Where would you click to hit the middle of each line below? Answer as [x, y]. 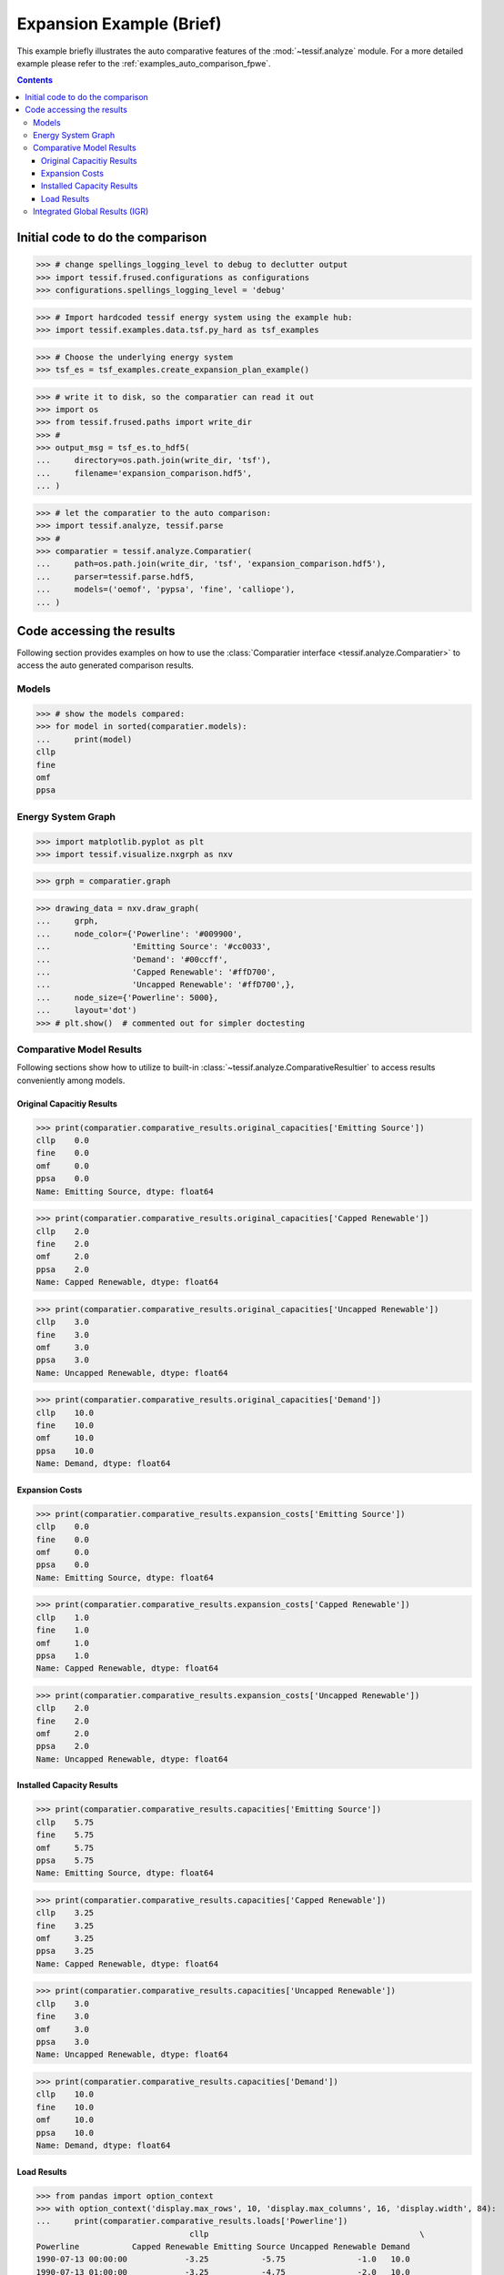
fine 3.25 [65, 1926]
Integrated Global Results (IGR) [91, 212]
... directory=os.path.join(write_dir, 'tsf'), [154, 460]
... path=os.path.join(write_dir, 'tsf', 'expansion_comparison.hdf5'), [211, 564]
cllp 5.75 [65, 1822]
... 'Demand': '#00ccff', [132, 959]
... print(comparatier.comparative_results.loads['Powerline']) [192, 2221]
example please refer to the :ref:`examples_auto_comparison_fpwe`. [144, 63]
